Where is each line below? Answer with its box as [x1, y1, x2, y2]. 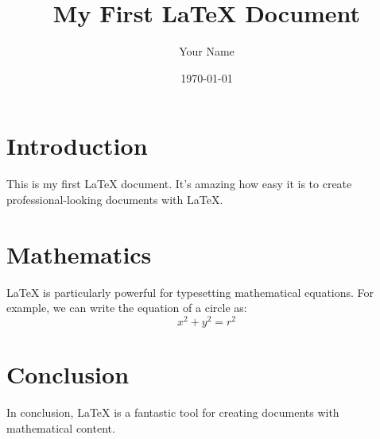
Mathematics [6, 237, 152, 270]
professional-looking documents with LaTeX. [6, 191, 223, 207]
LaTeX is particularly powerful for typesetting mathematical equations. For [6, 283, 374, 300]
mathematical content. [6, 419, 115, 436]
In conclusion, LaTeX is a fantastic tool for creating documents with [6, 403, 339, 420]
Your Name [179, 43, 235, 60]
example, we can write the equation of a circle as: [6, 299, 247, 316]
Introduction [6, 129, 148, 162]
